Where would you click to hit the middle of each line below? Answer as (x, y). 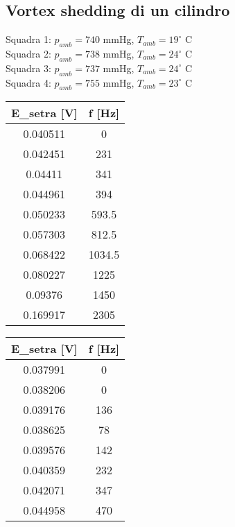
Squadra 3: (28, 68)
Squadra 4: (28, 82)
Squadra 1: (28, 39)
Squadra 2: (28, 53)
